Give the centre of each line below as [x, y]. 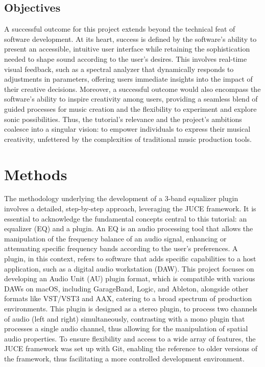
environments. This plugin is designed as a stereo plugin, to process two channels [131, 308]
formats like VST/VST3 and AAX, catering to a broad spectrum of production [128, 298]
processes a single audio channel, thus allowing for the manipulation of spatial [126, 328]
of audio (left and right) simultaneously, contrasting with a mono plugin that [125, 318]
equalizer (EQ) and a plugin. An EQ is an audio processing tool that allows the [129, 228]
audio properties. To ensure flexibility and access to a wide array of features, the [130, 338]
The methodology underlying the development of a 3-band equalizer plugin [121, 198]
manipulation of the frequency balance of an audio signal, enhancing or [115, 238]
